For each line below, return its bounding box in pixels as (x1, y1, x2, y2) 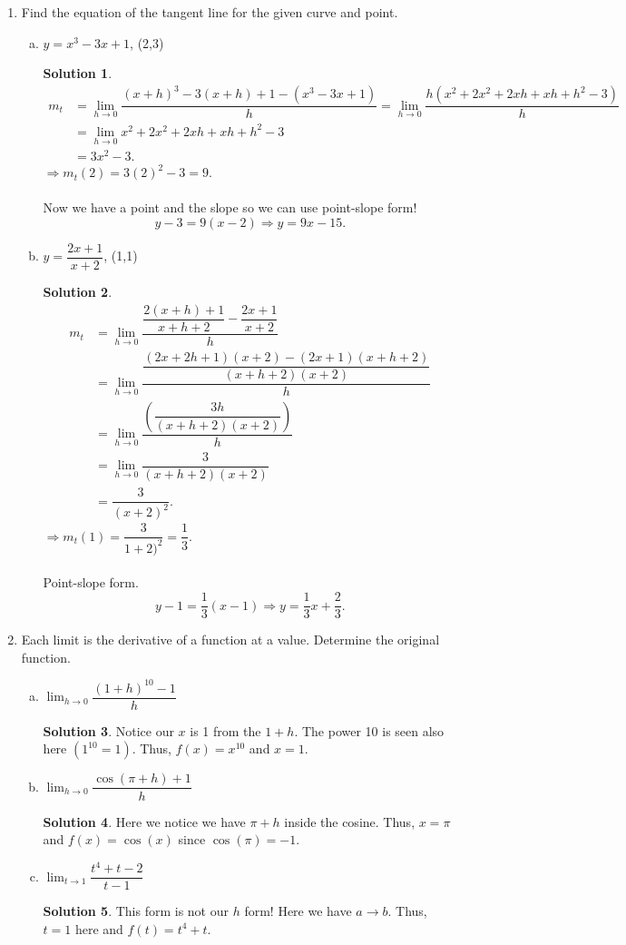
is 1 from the (190, 721, 261, 740)
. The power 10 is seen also (294, 721, 445, 740)
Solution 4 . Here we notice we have (43, 812, 246, 831)
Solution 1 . (43, 64, 112, 83)
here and (74, 919, 123, 938)
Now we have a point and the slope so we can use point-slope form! (43, 198, 417, 217)
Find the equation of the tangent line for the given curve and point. (21, 3, 398, 21)
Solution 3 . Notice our (43, 721, 174, 740)
